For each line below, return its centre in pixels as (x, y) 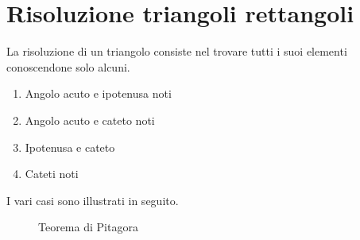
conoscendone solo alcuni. (68, 66)
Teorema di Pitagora (88, 227)
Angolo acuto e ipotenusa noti (98, 93)
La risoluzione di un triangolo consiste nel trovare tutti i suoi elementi (177, 51)
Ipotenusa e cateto (70, 147)
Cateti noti (52, 174)
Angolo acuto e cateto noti (90, 120)
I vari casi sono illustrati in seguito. (93, 200)
